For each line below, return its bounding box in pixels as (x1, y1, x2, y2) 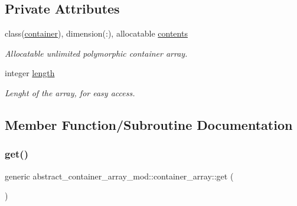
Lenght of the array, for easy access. (5, 86, 135, 99)
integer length (5, 67, 55, 79)
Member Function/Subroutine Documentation (5, 115, 293, 133)
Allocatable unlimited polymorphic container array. (5, 47, 188, 59)
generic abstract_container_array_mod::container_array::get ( (5, 169, 234, 182)
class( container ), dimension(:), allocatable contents (5, 27, 188, 40)
